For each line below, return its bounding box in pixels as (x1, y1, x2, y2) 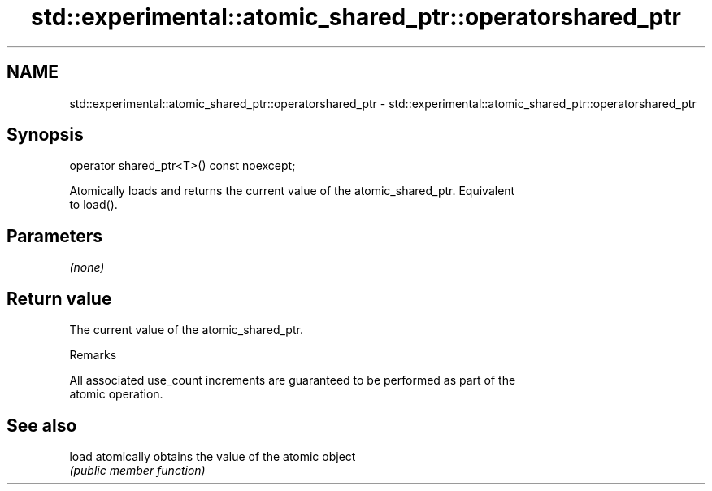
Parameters (7, 225, 102, 246)
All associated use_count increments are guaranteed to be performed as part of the (69, 373, 516, 388)
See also (7, 415, 77, 436)
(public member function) (69, 463, 206, 477)
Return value (7, 288, 112, 309)
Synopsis (7, 124, 84, 146)
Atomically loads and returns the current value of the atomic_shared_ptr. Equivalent (69, 184, 515, 198)
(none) (69, 260, 105, 275)
